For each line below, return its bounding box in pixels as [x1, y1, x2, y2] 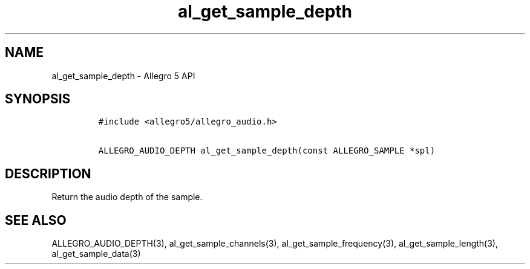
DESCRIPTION [5, 166, 91, 181]
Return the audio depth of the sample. [51, 192, 203, 203]
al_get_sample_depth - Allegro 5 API [51, 70, 195, 81]
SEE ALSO [5, 212, 67, 228]
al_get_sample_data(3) [51, 248, 141, 259]
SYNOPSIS [5, 91, 71, 107]
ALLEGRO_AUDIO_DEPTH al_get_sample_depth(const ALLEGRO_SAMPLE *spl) [98, 146, 436, 156]
